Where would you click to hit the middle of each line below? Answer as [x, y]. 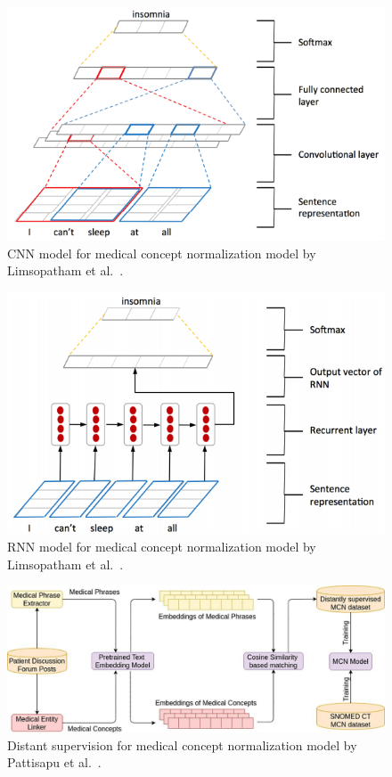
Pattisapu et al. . [54, 762]
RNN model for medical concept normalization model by [162, 546]
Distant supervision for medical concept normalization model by [182, 744]
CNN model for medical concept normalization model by [162, 253]
